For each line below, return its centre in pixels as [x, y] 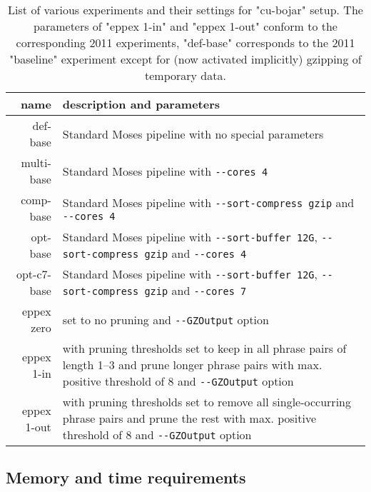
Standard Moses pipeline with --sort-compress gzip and [208, 202]
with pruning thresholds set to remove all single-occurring [207, 402]
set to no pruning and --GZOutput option [166, 319]
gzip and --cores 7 [195, 290]
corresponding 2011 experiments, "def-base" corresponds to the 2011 [185, 42]
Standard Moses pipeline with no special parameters [193, 134]
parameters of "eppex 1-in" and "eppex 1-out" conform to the [185, 26]
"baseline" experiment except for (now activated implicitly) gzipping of [185, 59]
